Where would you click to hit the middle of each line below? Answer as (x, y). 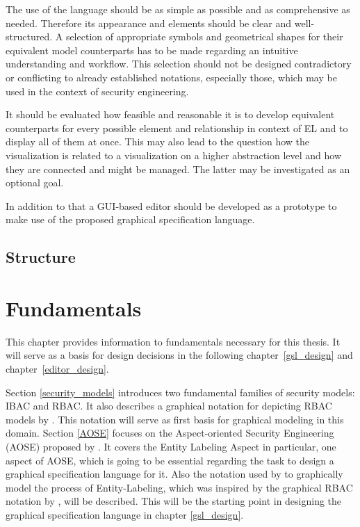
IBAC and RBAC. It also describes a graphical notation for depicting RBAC (169, 406)
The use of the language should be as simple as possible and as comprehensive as (178, 9)
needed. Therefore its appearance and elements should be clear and (149, 23)
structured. (29, 37)
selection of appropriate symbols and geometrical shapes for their (204, 37)
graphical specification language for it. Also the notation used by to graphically (174, 474)
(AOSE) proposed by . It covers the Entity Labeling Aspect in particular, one (171, 446)
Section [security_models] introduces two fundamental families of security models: (180, 392)
